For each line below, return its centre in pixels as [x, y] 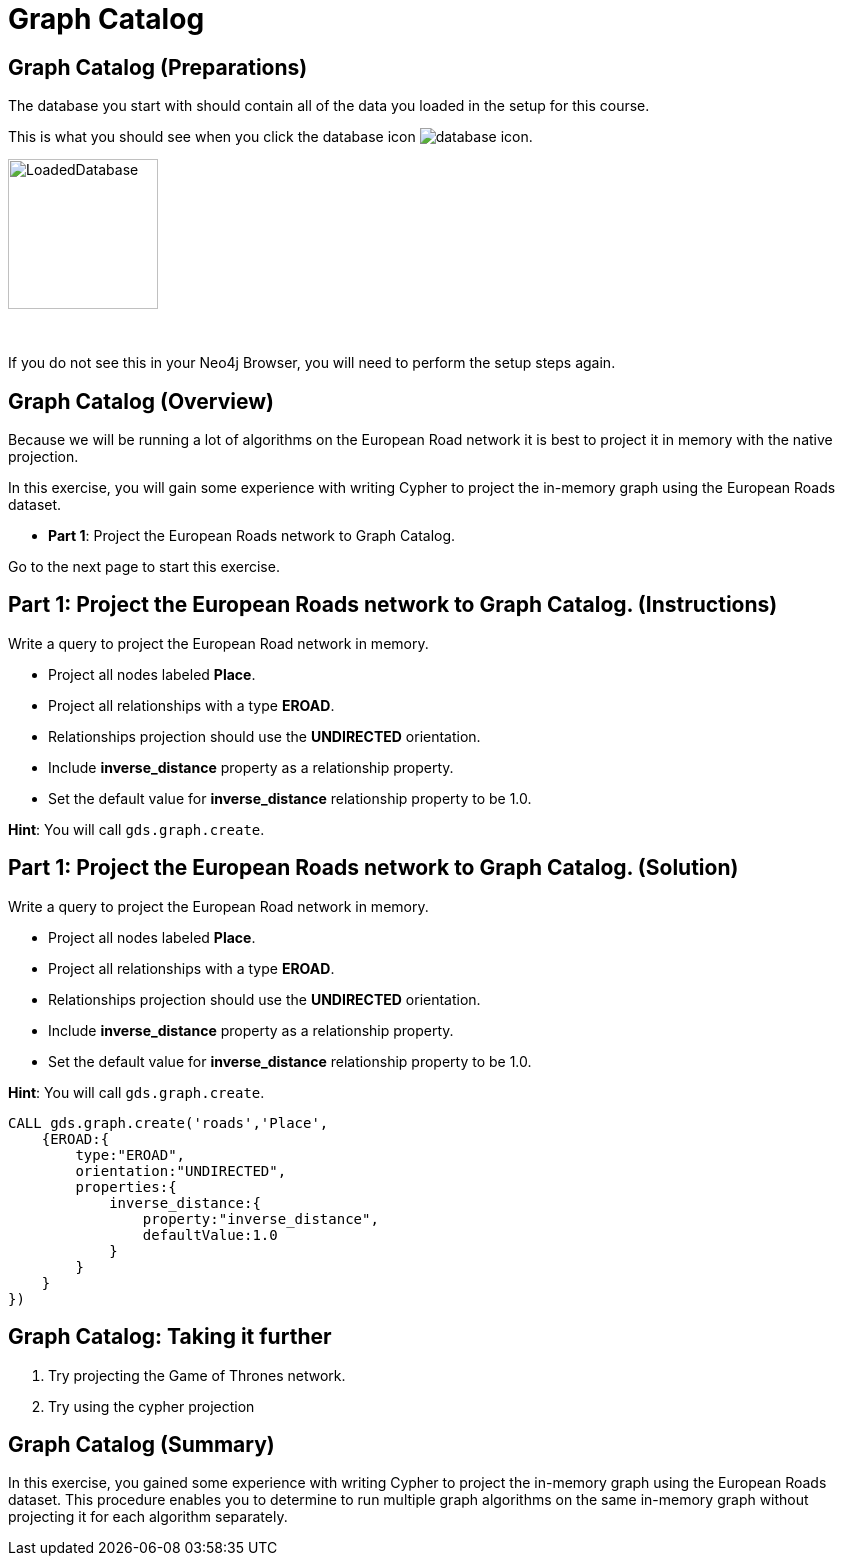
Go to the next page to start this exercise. [144, 567]
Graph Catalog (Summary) [141, 1444]
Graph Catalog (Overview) [141, 401]
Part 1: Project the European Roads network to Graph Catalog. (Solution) [373, 868]
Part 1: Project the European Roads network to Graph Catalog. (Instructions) [393, 605]
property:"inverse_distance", [260, 1218]
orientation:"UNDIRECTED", [181, 1170]
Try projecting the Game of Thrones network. [197, 1375]
